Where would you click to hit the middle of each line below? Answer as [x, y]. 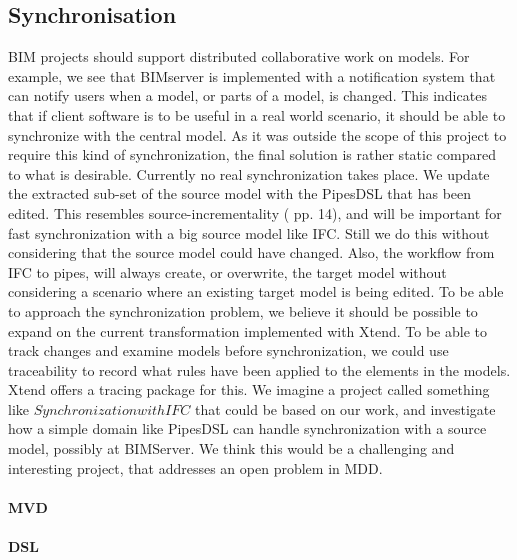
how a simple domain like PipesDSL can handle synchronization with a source [247, 428]
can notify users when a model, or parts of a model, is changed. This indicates [247, 95]
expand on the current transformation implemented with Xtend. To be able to [247, 330]
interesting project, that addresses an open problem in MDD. [195, 467]
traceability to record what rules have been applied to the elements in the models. [259, 369]
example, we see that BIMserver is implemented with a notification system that [252, 75]
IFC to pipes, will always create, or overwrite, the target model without [227, 271]
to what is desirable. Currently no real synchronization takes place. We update [249, 173]
